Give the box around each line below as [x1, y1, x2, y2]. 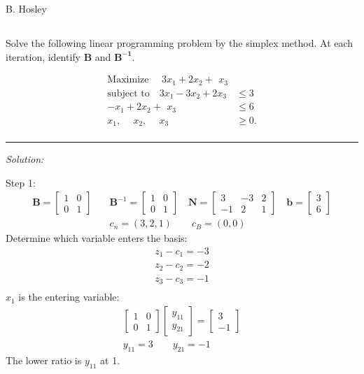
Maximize [107, 75, 149, 85]
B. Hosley [6, 1, 47, 15]
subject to [107, 88, 150, 99]
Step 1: [6, 175, 36, 189]
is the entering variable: [18, 289, 120, 304]
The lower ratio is [6, 352, 82, 367]
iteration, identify [6, 49, 81, 64]
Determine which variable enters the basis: [6, 231, 188, 245]
